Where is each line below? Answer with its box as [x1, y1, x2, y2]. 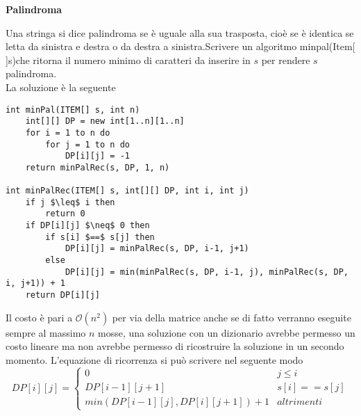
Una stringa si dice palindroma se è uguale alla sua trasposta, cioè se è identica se [6, 25, 354, 40]
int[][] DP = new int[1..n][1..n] [25, 116, 185, 127]
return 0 [45, 209, 85, 219]
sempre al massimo [6, 325, 86, 339]
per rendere [261, 52, 310, 67]
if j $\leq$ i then [25, 197, 115, 207]
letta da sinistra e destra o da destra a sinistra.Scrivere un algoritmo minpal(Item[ [6, 39, 355, 54]
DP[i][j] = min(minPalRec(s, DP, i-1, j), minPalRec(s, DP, [65, 266, 349, 277]
